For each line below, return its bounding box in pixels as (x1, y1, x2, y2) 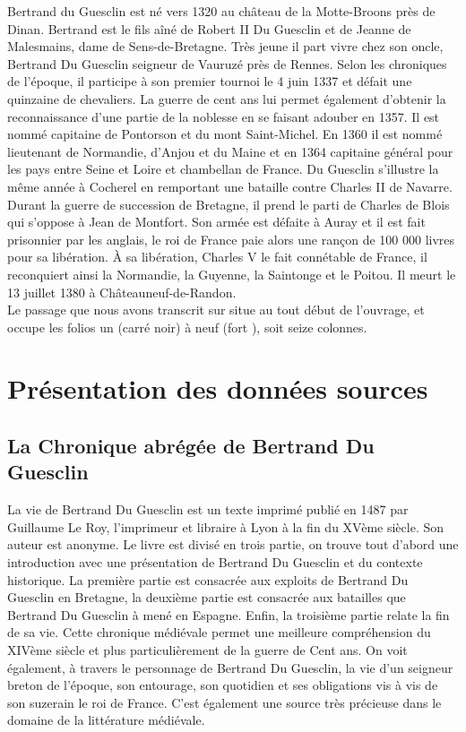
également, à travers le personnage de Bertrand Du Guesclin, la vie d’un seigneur (7, 658, 453, 676)
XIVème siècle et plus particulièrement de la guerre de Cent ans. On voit (7, 641, 408, 659)
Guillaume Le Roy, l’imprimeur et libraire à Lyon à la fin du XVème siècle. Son (7, 517, 444, 536)
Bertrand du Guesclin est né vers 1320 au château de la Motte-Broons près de (7, 2, 436, 20)
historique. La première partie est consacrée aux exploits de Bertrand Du (7, 570, 409, 589)
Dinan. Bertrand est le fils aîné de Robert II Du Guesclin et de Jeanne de (7, 19, 411, 38)
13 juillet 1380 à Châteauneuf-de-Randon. (7, 282, 237, 301)
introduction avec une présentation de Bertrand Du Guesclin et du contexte (7, 553, 423, 572)
